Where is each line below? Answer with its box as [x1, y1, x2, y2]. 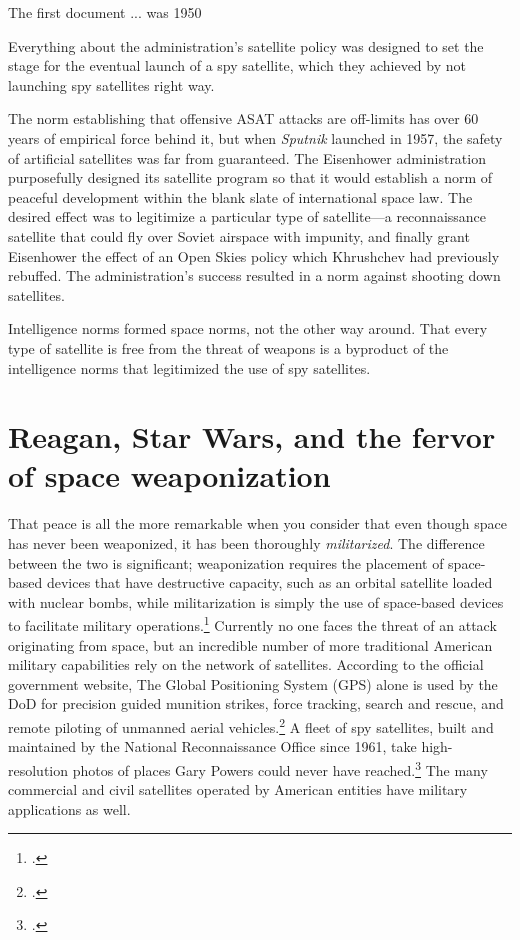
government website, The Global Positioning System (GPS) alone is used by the [8, 673, 498, 694]
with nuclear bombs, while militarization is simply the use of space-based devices [8, 591, 504, 612]
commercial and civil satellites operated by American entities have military [8, 779, 468, 800]
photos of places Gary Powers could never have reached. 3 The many [72, 756, 488, 780]
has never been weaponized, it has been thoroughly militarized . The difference [8, 533, 485, 553]
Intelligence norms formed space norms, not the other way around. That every [8, 318, 488, 339]
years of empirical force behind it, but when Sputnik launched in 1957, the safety [8, 127, 503, 148]
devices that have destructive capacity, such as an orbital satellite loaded [46, 572, 493, 593]
